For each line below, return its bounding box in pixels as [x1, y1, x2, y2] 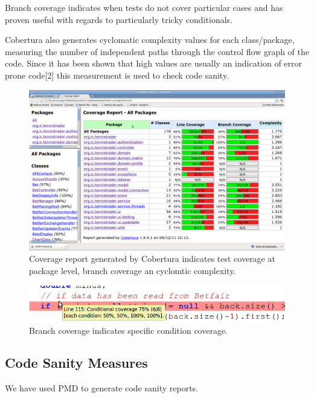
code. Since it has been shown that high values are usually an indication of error [5, 57, 303, 70]
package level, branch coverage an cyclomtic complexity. [29, 264, 236, 276]
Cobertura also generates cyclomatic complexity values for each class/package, [5, 33, 295, 46]
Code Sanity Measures [5, 353, 148, 372]
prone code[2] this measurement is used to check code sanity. [5, 68, 229, 81]
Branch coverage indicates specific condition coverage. [29, 324, 228, 336]
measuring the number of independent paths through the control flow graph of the [5, 45, 310, 57]
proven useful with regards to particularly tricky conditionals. [5, 13, 232, 25]
